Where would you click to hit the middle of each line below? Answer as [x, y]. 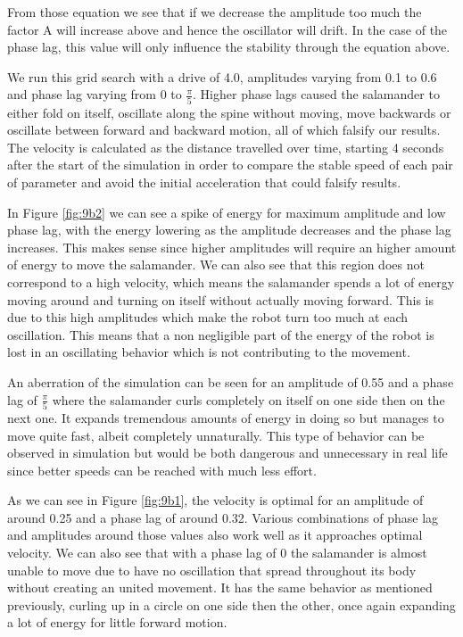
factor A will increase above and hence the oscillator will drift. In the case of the [227, 29]
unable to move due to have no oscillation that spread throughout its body [212, 570]
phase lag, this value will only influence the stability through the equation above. [229, 47]
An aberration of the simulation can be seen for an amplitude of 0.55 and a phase [231, 382]
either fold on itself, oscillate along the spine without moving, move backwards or [229, 112]
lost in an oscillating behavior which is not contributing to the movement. [209, 352]
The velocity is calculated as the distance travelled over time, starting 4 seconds [226, 147]
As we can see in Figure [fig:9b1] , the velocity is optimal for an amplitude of [215, 500]
